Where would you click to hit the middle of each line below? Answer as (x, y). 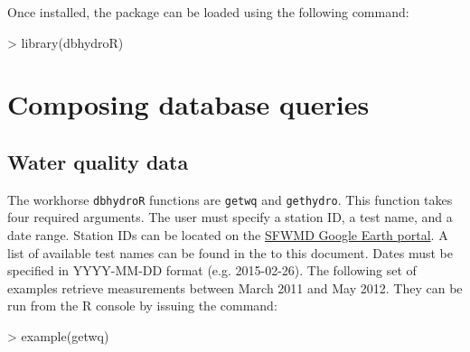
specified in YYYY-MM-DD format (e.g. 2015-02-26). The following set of (212, 270)
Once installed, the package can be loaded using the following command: (208, 12)
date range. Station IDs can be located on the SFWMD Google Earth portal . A (228, 235)
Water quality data (98, 161)
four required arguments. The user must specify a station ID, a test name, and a (230, 217)
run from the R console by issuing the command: (142, 306)
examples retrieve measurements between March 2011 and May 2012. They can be (235, 287)
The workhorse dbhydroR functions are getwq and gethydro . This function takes (230, 199)
